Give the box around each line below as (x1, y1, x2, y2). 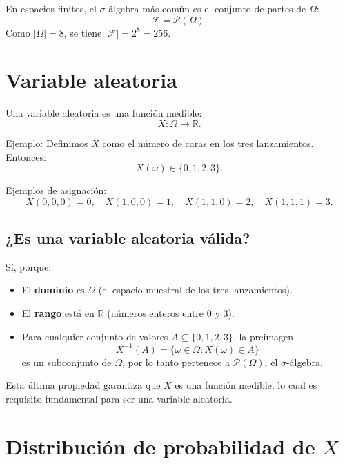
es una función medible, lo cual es (175, 378, 317, 392)
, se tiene (63, 25, 102, 39)
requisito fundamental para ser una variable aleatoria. (6, 391, 233, 405)
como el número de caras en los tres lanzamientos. (102, 135, 314, 150)
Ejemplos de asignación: (6, 183, 107, 197)
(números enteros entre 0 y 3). (107, 306, 235, 320)
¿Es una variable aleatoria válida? (6, 227, 250, 249)
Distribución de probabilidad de (6, 432, 315, 460)
